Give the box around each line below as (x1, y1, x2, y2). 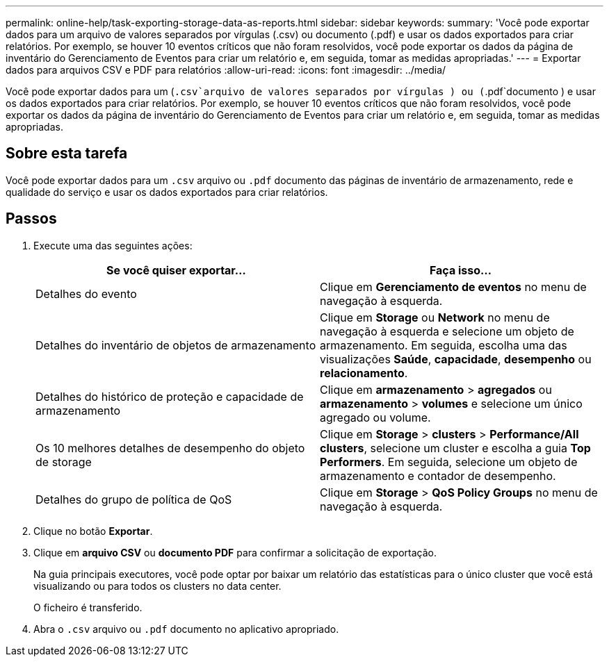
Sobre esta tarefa (6, 144, 128, 163)
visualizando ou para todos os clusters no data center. (33, 579, 282, 592)
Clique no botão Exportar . (33, 524, 153, 537)
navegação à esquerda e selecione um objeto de (320, 324, 574, 338)
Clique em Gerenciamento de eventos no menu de (320, 279, 587, 294)
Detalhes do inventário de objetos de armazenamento (35, 338, 316, 352)
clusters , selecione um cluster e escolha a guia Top (320, 440, 591, 455)
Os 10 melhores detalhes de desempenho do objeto (35, 440, 305, 455)
